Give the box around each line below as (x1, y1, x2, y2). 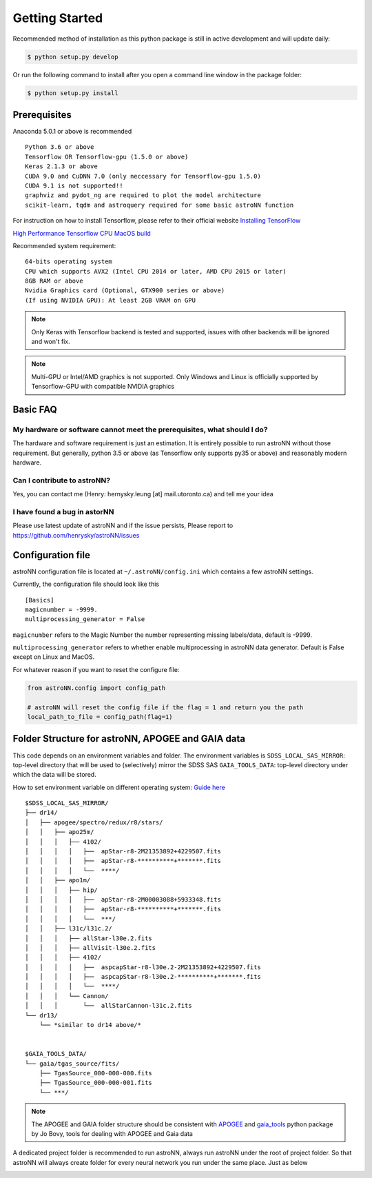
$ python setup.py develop (27, 52, 118, 61)
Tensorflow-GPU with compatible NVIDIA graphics (31, 383, 175, 391)
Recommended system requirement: (12, 241, 116, 250)
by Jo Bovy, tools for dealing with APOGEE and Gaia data (31, 1129, 193, 1137)
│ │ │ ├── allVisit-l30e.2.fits (25, 944, 156, 951)
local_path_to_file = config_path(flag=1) (27, 713, 173, 720)
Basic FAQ (12, 404, 58, 416)
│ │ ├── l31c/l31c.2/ (25, 924, 113, 933)
